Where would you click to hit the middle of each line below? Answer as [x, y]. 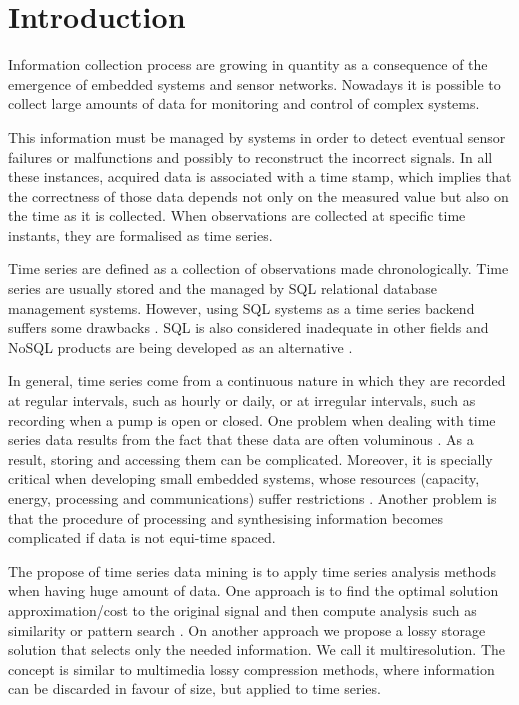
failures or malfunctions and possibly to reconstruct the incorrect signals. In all [250, 156]
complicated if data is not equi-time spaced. [142, 537]
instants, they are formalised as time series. [140, 234]
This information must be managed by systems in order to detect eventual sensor [257, 136]
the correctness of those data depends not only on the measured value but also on [258, 195]
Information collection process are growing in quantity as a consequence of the [248, 64]
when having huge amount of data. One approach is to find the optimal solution [253, 590]
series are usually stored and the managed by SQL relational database [222, 288]
